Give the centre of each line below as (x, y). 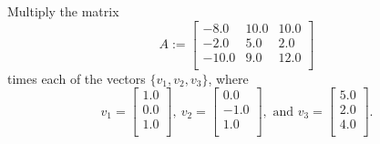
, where (228, 78)
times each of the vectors (77, 78)
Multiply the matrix (63, 11)
